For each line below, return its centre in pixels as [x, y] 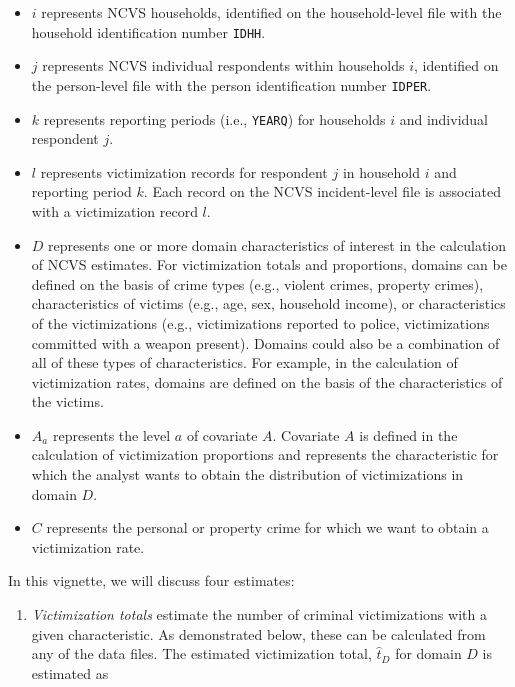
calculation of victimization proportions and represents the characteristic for [265, 454]
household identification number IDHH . [148, 31]
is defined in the [408, 434]
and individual [443, 118]
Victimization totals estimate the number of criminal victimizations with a [259, 614]
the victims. [67, 401]
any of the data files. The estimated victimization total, [201, 653]
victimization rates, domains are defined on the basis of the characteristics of [267, 381]
